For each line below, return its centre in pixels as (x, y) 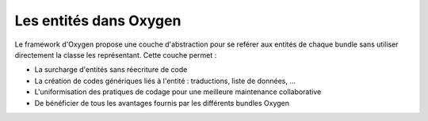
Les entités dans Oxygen (98, 21)
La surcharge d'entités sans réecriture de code (111, 70)
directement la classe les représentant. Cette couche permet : (116, 55)
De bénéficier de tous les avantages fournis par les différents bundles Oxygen (162, 103)
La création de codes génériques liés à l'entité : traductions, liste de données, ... (165, 81)
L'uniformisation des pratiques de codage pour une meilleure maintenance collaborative (178, 92)
